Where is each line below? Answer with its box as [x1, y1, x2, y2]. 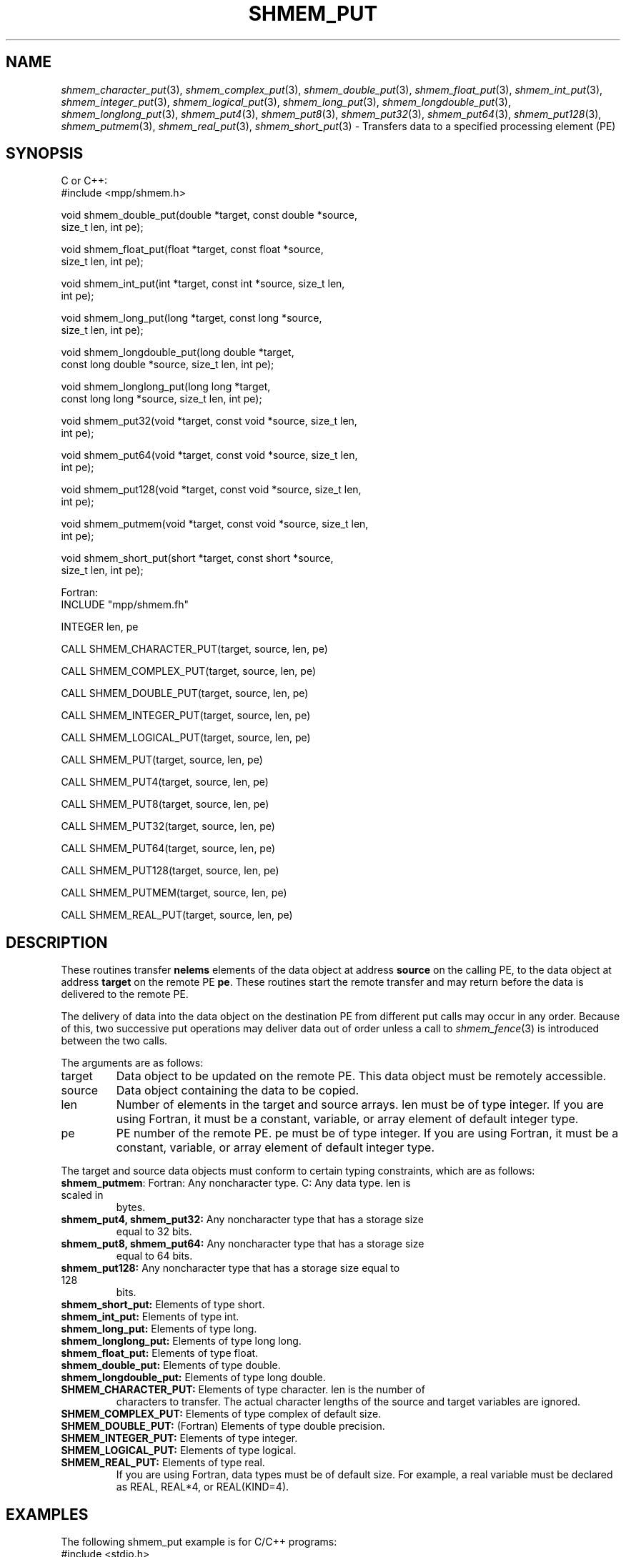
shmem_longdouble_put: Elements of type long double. [61, 1371, 326, 1384]
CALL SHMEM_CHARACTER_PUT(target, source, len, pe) [61, 643, 328, 656]
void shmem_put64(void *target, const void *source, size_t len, [61, 449, 358, 462]
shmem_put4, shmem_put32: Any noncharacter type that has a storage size [61, 1213, 424, 1226]
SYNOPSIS [6, 144, 84, 163]
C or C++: [61, 174, 107, 187]
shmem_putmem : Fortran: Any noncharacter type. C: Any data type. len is [61, 1177, 411, 1190]
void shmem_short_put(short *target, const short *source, [61, 552, 334, 565]
